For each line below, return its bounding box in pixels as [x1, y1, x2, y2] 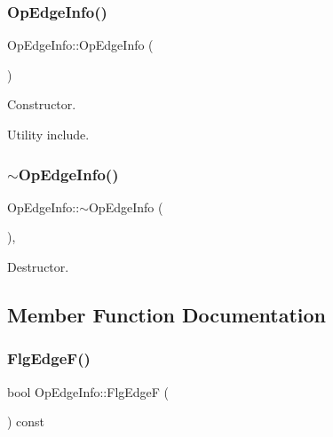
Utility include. [7, 125, 90, 143]
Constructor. [7, 95, 76, 114]
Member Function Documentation [7, 300, 327, 328]
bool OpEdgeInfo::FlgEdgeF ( [7, 382, 170, 401]
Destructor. [7, 258, 69, 275]
